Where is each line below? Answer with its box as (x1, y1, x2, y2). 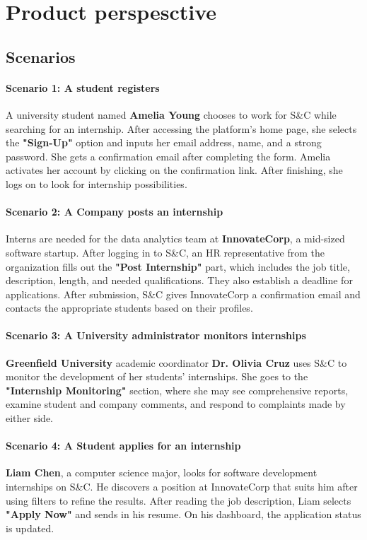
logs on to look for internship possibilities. (6, 176, 187, 191)
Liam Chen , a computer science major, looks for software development (6, 465, 318, 480)
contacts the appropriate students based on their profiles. (6, 300, 253, 315)
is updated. (6, 520, 54, 535)
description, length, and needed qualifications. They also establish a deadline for (6, 273, 353, 288)
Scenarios (6, 45, 76, 67)
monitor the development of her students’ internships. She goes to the (6, 369, 308, 384)
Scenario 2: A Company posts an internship (6, 204, 223, 219)
